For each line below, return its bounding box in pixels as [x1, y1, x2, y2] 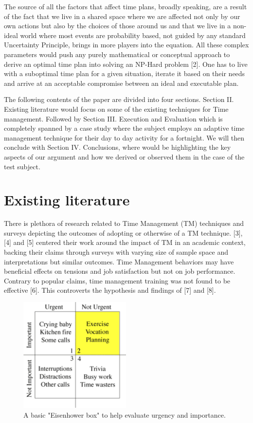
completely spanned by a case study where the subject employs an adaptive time [4, 123, 245, 133]
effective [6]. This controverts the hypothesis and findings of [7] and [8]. [4, 285, 216, 295]
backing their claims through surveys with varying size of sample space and [4, 247, 229, 257]
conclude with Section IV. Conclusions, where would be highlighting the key [4, 142, 231, 152]
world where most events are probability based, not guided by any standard [20, 30, 246, 40]
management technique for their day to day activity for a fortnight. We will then [4, 132, 245, 142]
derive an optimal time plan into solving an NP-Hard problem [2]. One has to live [4, 59, 248, 69]
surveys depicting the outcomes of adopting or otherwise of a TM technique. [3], [4, 227, 243, 238]
